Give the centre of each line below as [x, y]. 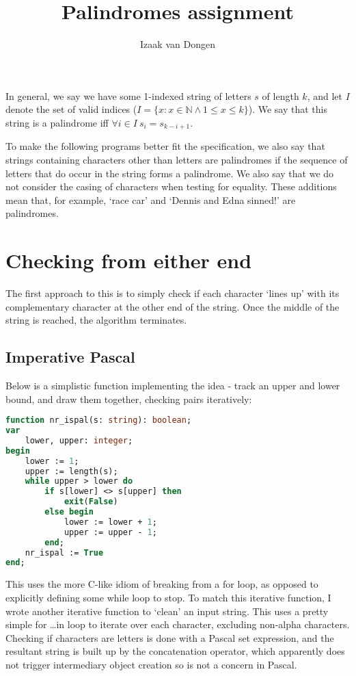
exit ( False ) [91, 502]
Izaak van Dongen [178, 44]
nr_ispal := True [64, 552]
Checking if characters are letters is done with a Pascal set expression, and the [170, 637]
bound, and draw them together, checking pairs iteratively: [129, 399]
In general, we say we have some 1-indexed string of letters [128, 95]
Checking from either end [129, 260]
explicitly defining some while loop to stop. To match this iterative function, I [168, 597]
